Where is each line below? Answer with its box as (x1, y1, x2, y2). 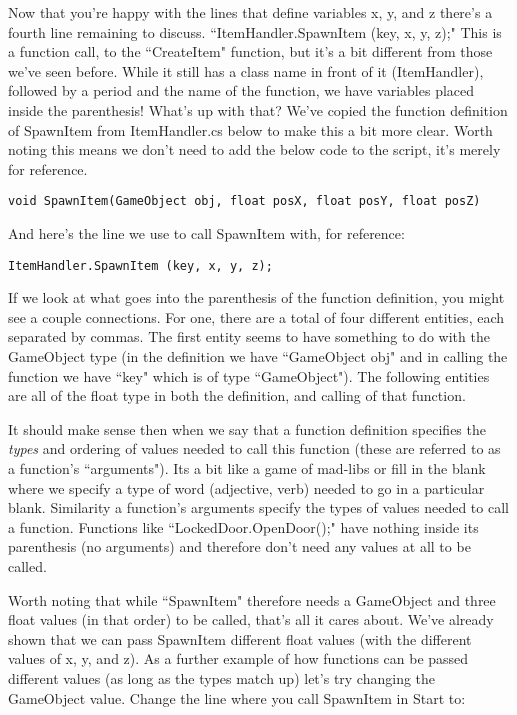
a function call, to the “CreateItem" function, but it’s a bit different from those (8, 41, 493, 62)
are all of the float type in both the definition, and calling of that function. (8, 385, 466, 406)
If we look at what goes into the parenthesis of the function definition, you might (8, 287, 505, 308)
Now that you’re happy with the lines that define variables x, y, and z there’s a (8, 2, 493, 22)
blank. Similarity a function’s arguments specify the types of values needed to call (8, 497, 509, 518)
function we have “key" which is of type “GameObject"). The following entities (8, 365, 490, 386)
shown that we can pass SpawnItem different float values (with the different (8, 628, 472, 649)
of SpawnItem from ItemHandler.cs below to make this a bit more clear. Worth (8, 119, 493, 140)
